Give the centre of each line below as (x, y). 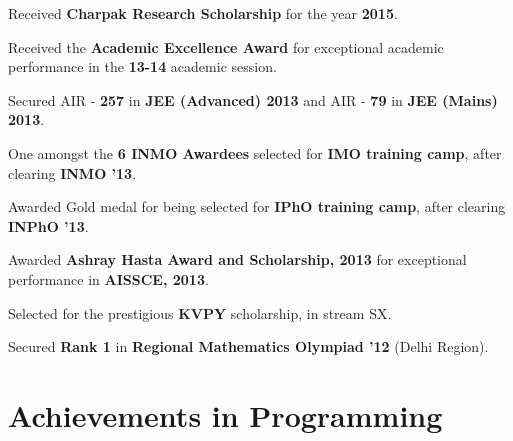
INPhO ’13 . (48, 225)
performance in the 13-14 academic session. (142, 66)
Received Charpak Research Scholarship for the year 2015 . (203, 13)
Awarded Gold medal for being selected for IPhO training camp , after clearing (257, 206)
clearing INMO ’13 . (72, 172)
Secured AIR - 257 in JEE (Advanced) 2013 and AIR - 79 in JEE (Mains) (253, 99)
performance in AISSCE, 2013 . (108, 278)
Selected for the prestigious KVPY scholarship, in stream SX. (200, 312)
